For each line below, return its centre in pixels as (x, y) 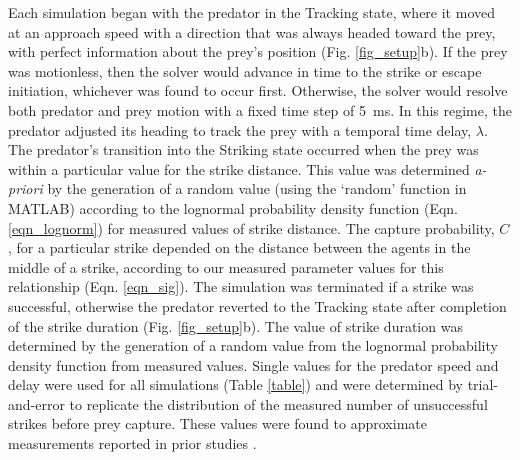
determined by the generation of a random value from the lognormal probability (253, 345)
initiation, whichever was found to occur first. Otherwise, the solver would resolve (258, 90)
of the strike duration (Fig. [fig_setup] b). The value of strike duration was (235, 325)
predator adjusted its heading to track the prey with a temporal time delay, (240, 129)
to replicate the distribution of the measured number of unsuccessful (278, 403)
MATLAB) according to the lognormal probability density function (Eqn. (233, 207)
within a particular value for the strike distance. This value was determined (239, 168)
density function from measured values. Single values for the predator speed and (253, 364)
